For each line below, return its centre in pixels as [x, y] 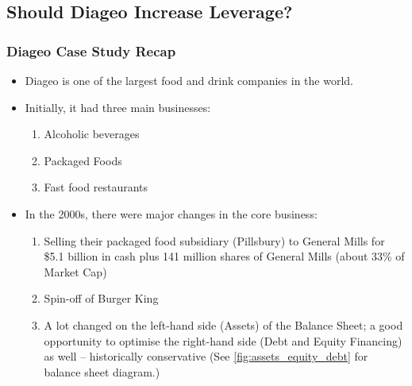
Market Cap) [75, 271]
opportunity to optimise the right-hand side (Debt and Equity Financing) [223, 340]
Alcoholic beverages [92, 134]
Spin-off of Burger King [101, 298]
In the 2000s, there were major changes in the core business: [171, 213]
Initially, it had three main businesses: [118, 107]
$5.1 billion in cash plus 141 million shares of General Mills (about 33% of [224, 256]
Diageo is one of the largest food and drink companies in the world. [189, 80]
